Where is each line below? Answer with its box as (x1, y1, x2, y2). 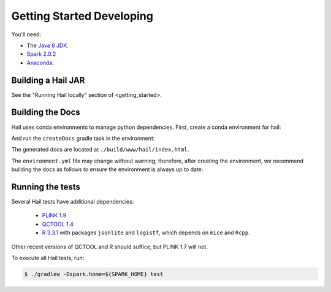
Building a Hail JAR (11, 75, 85, 85)
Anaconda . (26, 59, 55, 66)
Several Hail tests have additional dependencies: (11, 198, 134, 205)
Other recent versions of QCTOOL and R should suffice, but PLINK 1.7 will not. (11, 243, 208, 250)
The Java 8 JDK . (26, 42, 69, 49)
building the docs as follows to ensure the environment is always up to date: (11, 166, 204, 173)
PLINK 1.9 (42, 212, 67, 219)
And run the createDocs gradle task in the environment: (11, 134, 155, 142)
